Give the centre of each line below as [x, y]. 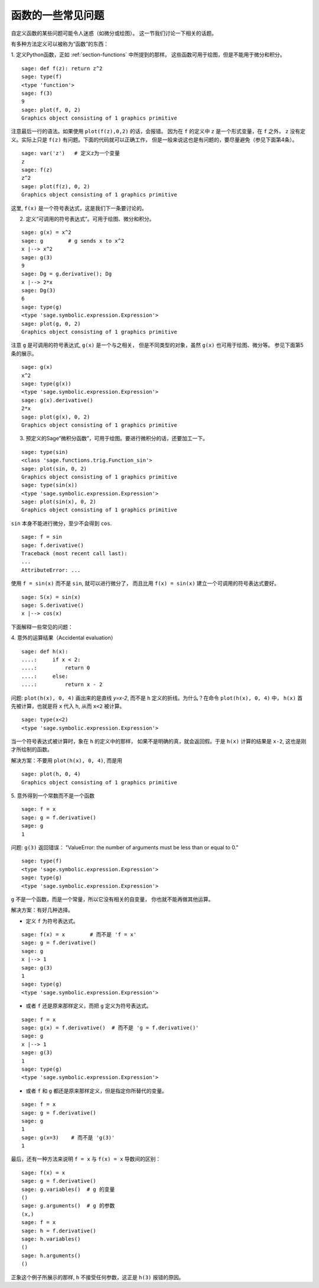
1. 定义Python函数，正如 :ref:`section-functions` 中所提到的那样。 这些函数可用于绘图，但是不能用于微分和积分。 [148, 55]
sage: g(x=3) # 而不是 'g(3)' [68, 1137]
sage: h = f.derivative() [59, 1231]
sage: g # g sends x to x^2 [73, 241]
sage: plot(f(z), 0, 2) [56, 186]
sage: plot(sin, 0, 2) [54, 468]
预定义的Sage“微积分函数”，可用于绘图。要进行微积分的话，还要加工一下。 [117, 439]
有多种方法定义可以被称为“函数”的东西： [60, 44]
